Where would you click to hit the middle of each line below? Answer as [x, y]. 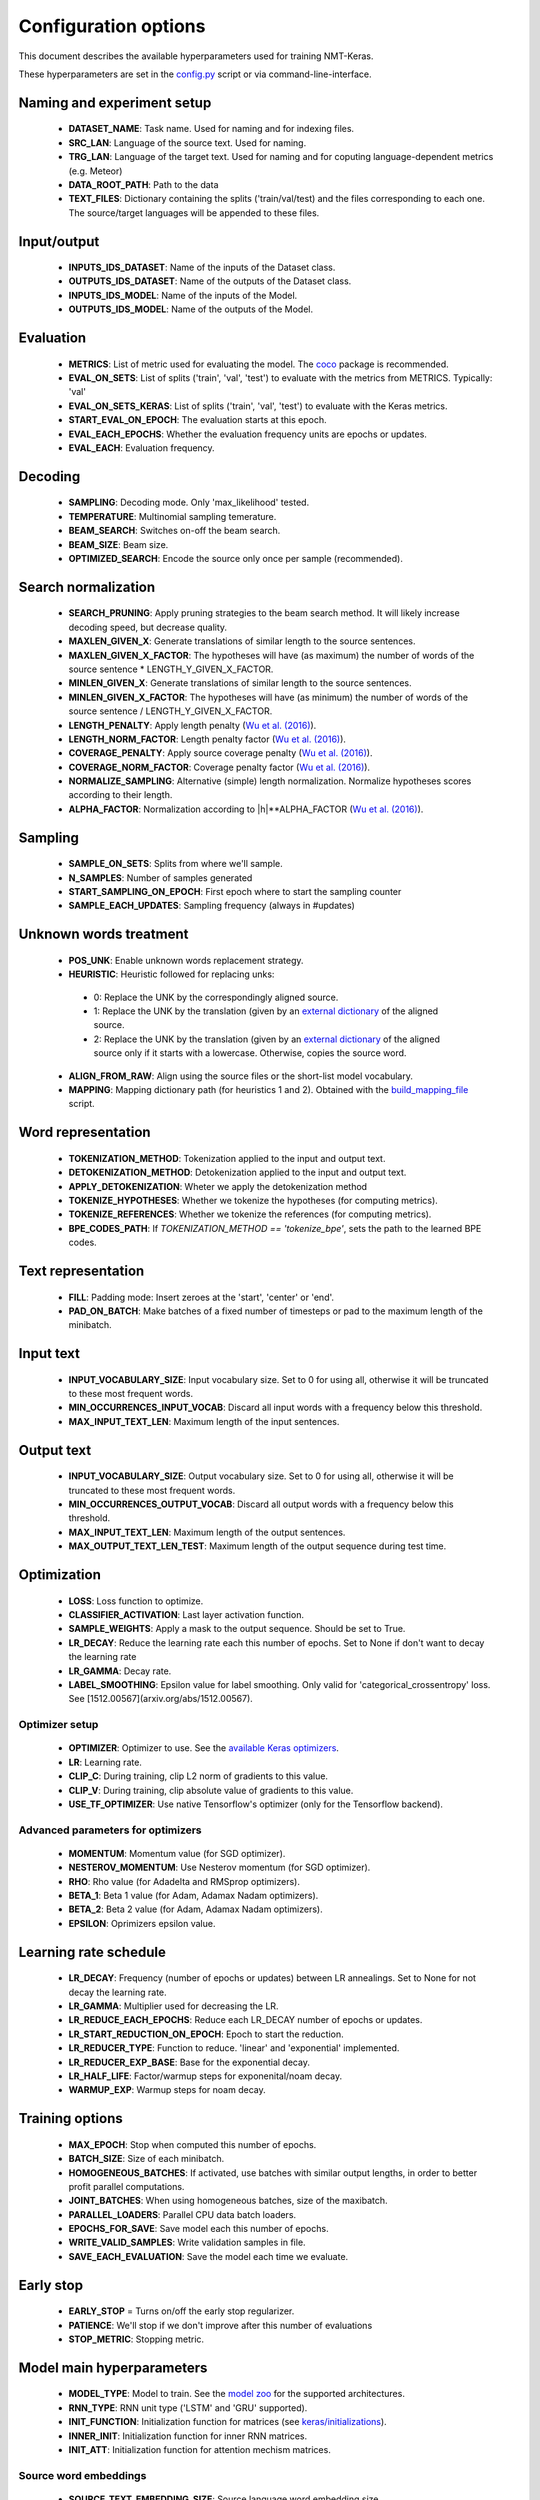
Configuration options [112, 26]
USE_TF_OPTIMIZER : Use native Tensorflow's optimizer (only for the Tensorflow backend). [256, 1804]
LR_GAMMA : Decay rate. [120, 1671]
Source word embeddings [82, 2475]
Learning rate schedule [92, 1951]
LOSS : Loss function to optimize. [136, 1601]
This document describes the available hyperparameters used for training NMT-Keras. [196, 56]
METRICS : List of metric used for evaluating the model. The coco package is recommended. [258, 364]
